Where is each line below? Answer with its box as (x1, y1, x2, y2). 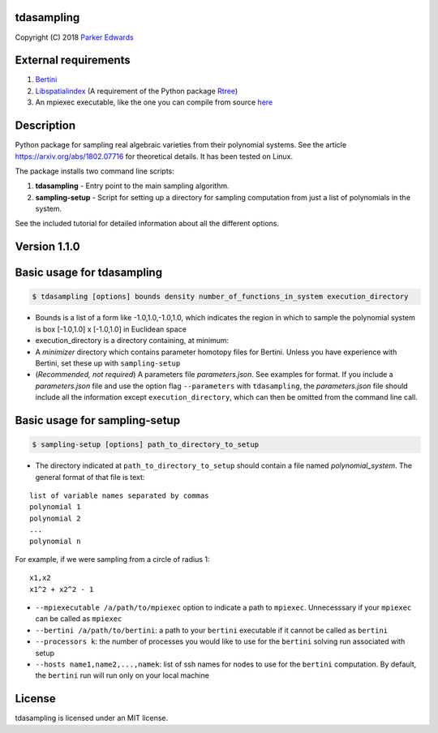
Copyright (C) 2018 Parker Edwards (15, 32, 134, 42)
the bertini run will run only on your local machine (35, 671, 210, 680)
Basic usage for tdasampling (15, 266, 162, 280)
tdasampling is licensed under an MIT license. (15, 714, 169, 723)
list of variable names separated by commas (29, 491, 210, 500)
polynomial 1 (29, 503, 81, 512)
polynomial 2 (29, 513, 81, 523)
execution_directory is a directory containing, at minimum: (35, 336, 230, 345)
